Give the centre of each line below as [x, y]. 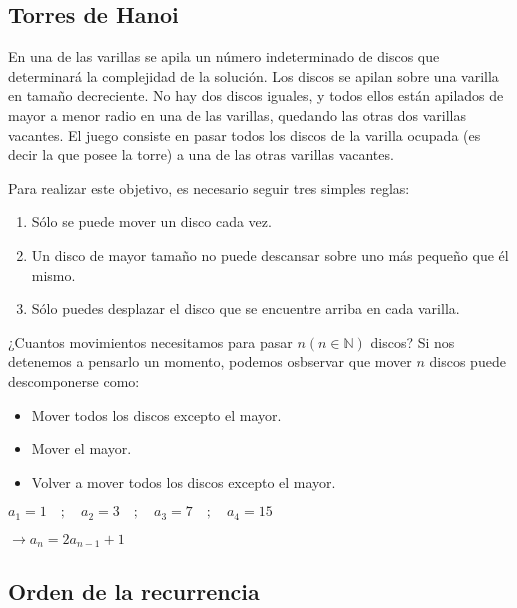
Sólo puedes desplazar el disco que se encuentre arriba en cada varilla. [245, 308]
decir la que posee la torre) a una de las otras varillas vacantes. [201, 154]
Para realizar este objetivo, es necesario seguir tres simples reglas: [209, 187]
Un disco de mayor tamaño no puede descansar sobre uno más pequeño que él [270, 254]
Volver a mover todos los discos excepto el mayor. [183, 481]
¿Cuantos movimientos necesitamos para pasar [150, 341]
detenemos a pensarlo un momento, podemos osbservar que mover [210, 361]
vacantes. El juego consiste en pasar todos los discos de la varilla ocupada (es [244, 134]
